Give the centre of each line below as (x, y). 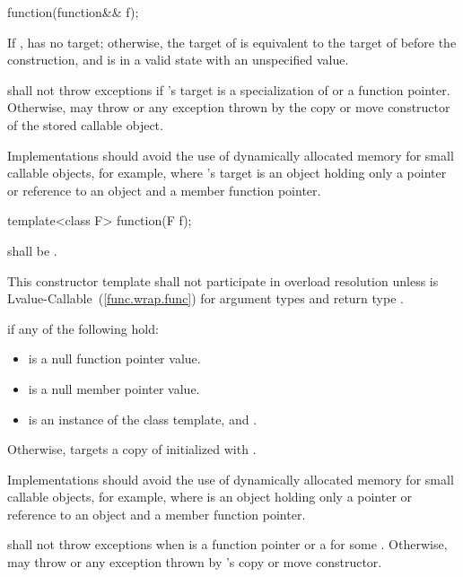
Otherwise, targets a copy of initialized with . (132, 449)
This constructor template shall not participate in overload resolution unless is (223, 280)
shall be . (32, 250)
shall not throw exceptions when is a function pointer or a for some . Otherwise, (227, 544)
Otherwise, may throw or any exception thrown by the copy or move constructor (229, 107)
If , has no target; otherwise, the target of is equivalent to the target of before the (232, 42)
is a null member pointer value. (114, 388)
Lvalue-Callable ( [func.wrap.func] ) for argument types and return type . (205, 298)
